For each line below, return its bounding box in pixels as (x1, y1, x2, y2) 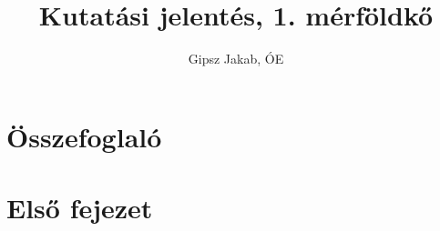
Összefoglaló (6, 117, 162, 155)
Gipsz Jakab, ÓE (188, 49, 284, 68)
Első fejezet (6, 189, 153, 226)
